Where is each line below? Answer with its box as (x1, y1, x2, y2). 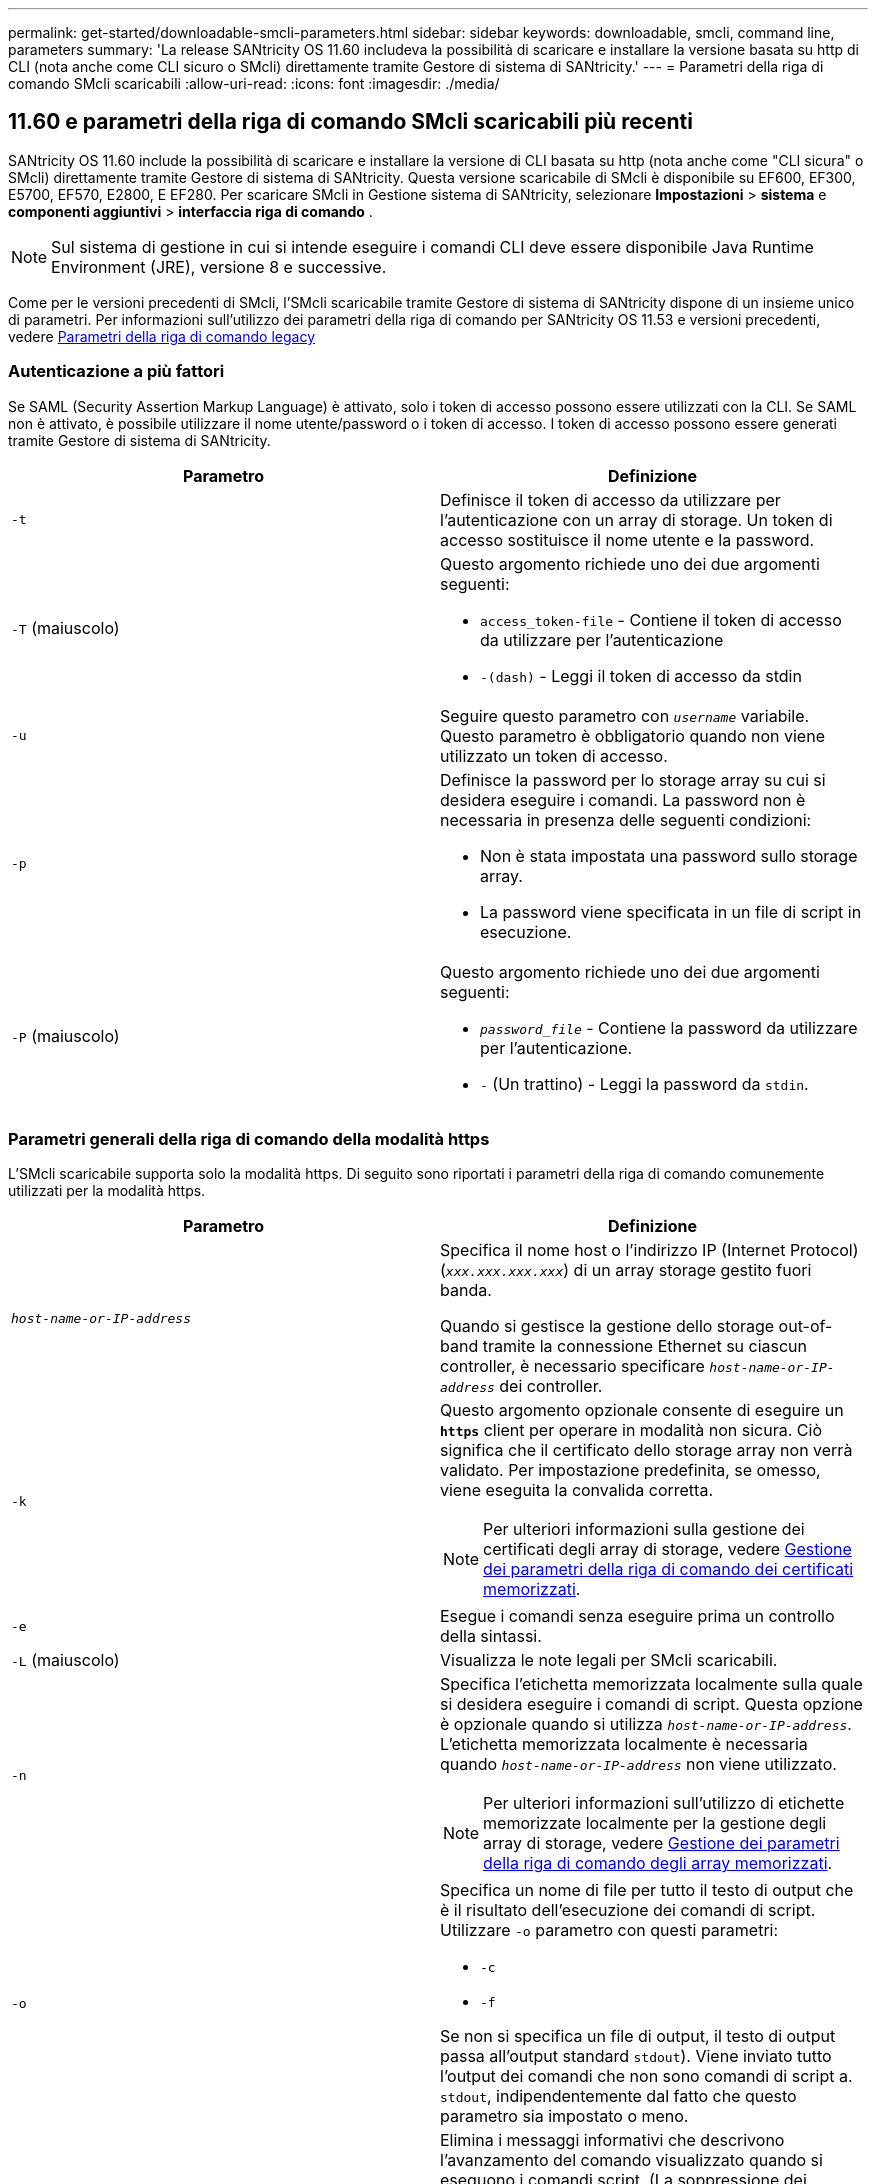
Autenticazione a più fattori (8, 361, 225, 382)
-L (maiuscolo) (11, 1650, 120, 1671)
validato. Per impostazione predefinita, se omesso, (440, 1460, 821, 1481)
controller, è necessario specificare (440, 1356, 705, 1377)
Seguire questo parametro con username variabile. (440, 705, 810, 726)
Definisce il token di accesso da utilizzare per (440, 489, 781, 510)
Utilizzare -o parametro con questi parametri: (440, 1920, 779, 1941)
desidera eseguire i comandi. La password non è (440, 789, 806, 810)
